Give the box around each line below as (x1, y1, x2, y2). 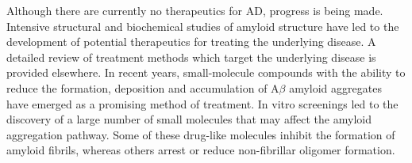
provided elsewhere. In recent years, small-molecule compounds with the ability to (6, 64, 406, 81)
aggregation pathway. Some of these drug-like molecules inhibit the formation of (6, 126, 395, 142)
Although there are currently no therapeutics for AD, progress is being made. (6, 2, 383, 18)
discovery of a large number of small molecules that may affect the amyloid (6, 111, 372, 127)
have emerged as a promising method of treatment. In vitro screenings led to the (6, 95, 399, 112)
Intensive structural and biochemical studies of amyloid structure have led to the (6, 17, 399, 34)
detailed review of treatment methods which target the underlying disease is (6, 48, 376, 65)
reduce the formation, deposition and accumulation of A (6, 79, 279, 96)
